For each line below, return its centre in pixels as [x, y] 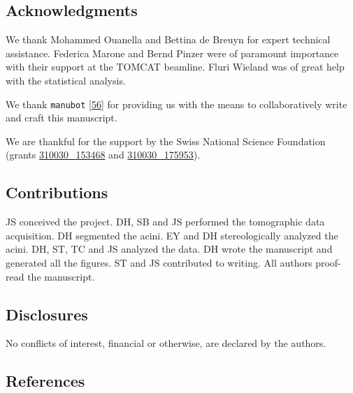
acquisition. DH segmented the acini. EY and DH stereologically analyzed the [172, 235]
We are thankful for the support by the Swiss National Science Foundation [166, 141]
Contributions [57, 192]
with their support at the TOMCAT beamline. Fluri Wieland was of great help [175, 67]
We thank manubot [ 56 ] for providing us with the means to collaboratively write [176, 104]
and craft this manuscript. [62, 118]
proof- [328, 262]
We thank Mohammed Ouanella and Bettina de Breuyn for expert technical [168, 39]
